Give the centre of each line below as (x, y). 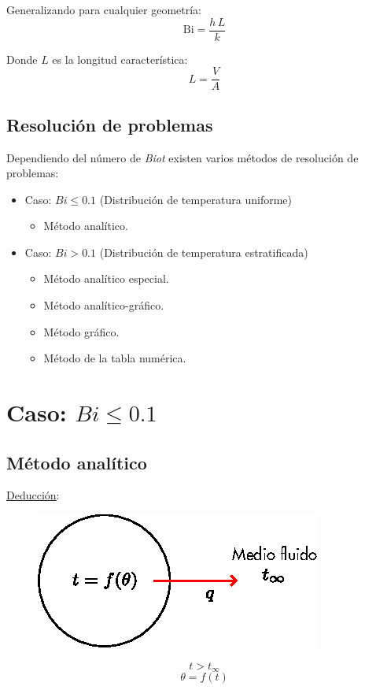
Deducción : (33, 495)
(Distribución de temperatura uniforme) (195, 199)
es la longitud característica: (120, 59)
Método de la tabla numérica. (115, 358)
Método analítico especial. (106, 278)
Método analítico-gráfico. (104, 305)
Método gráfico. (81, 331)
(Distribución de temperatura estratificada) (204, 252)
